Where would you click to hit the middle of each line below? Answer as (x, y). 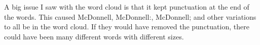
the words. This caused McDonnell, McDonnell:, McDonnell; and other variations (130, 16)
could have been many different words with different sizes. (94, 36)
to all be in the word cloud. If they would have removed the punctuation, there (127, 27)
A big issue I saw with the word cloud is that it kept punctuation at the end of (127, 7)
